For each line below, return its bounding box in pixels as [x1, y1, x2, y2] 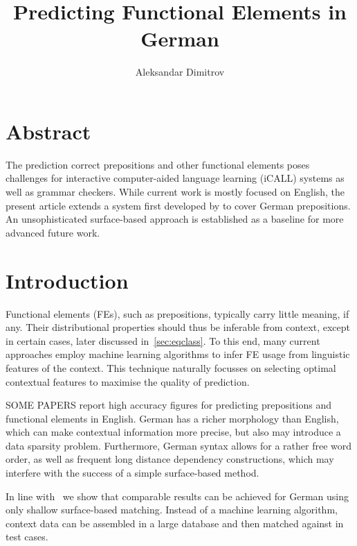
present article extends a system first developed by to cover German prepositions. [6, 198, 351, 212]
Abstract [6, 117, 91, 145]
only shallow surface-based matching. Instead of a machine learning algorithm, [6, 502, 338, 517]
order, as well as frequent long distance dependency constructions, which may [6, 452, 334, 466]
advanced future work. [6, 225, 100, 239]
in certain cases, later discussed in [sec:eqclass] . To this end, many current [6, 333, 320, 348]
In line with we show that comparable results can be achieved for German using [6, 488, 349, 503]
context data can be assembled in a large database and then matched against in [6, 515, 344, 530]
